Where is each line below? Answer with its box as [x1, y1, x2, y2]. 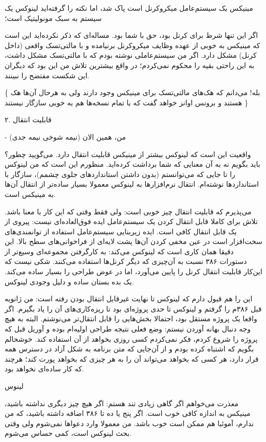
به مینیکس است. [5, 188, 56, 199]
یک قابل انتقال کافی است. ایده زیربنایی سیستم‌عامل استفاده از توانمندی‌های [5, 226, 237, 236]
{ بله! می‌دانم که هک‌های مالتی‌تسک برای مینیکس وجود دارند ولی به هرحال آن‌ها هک [5, 87, 260, 98]
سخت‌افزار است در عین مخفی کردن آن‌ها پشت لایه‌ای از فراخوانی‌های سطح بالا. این [5, 236, 262, 247]
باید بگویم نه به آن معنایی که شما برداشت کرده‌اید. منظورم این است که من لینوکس [5, 159, 260, 169]
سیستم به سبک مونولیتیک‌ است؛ [5, 12, 102, 23]
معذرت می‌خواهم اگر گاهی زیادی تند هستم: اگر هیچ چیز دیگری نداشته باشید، [5, 397, 238, 408]
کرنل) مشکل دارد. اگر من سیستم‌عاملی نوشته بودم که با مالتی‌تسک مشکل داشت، [5, 50, 257, 60]
